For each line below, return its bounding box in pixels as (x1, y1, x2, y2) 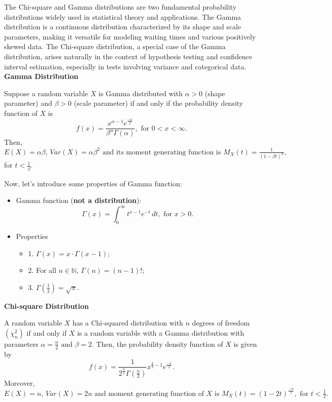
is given (233, 338, 257, 349)
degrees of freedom (192, 317, 250, 328)
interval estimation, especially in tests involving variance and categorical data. (4, 61, 246, 71)
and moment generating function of (94, 390, 204, 397)
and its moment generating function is (102, 148, 221, 156)
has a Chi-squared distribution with (72, 317, 183, 328)
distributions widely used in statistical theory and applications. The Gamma (4, 11, 241, 22)
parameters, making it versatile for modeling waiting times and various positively (4, 31, 256, 42)
